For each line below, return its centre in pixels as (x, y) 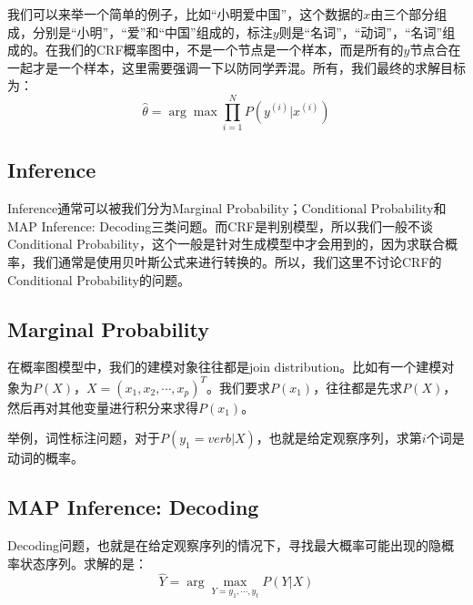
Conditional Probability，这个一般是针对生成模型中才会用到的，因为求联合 (226, 244)
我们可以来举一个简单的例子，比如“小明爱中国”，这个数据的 (186, 14)
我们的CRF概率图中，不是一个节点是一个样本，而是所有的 (231, 50)
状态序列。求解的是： (83, 563)
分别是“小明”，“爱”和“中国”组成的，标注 (152, 31)
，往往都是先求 (358, 387)
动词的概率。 (45, 458)
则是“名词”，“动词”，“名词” (361, 31)
